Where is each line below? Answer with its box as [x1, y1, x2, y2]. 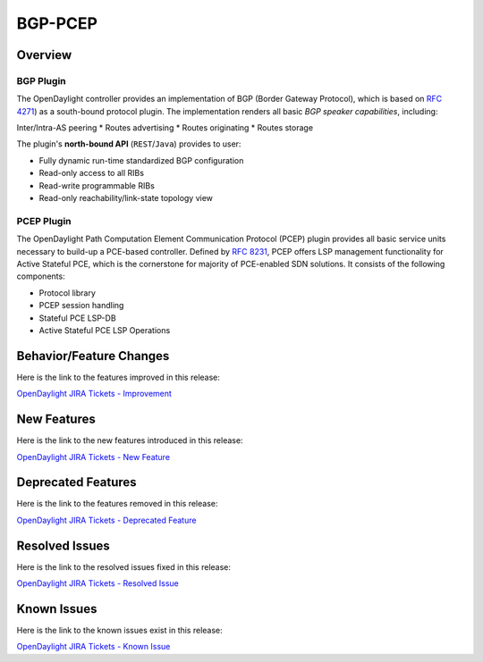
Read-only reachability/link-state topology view [38, 193, 214, 204]
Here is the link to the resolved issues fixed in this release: [16, 561, 232, 572]
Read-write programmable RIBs [38, 180, 156, 191]
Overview [16, 47, 72, 63]
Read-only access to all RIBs [38, 168, 145, 179]
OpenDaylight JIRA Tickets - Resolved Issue [16, 578, 179, 589]
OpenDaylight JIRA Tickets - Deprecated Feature [16, 515, 197, 525]
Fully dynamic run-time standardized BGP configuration [38, 155, 244, 165]
